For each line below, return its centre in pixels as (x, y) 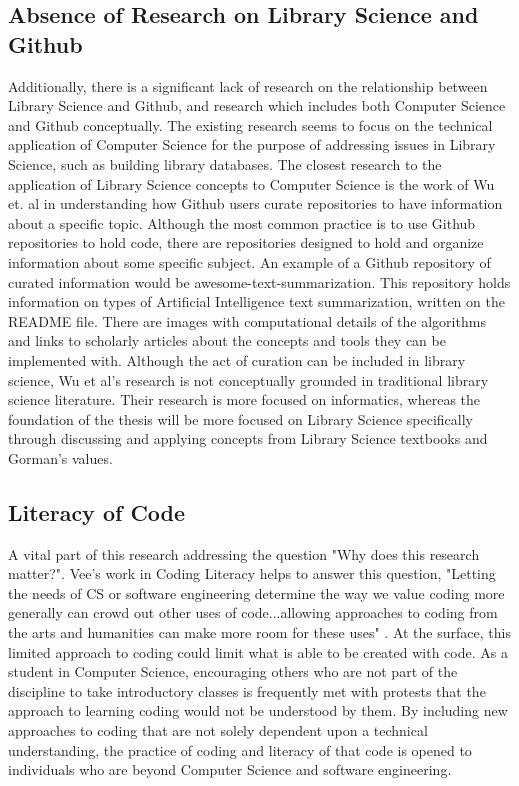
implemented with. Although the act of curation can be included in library (237, 359)
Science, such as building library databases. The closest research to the (225, 163)
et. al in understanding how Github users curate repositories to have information (255, 203)
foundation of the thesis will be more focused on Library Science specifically (240, 418)
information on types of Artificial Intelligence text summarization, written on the (256, 301)
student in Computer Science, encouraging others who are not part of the (233, 671)
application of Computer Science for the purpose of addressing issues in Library (252, 144)
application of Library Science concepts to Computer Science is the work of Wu (251, 183)
